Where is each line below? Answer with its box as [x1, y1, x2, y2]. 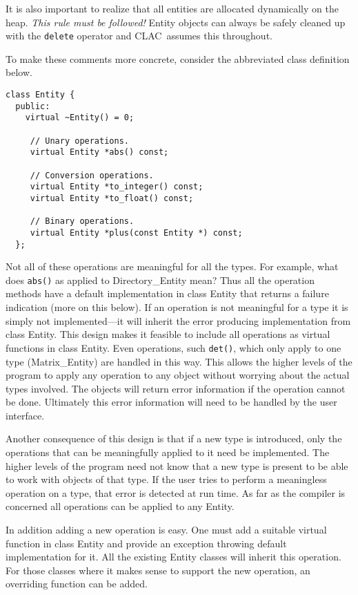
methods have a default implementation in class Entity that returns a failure [6, 286, 329, 301]
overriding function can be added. [6, 576, 148, 591]
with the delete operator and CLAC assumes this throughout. [6, 28, 272, 43]
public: [15, 101, 50, 111]
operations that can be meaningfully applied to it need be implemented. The [6, 445, 330, 460]
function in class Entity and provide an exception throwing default [6, 536, 287, 550]
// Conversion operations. [30, 170, 154, 180]
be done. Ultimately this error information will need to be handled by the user [6, 395, 337, 409]
